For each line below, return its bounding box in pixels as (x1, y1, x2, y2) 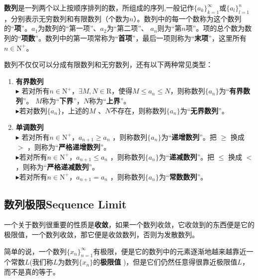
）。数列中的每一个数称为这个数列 (133, 13, 242, 23)
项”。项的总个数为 (185, 23, 245, 33)
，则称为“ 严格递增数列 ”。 (27, 142, 111, 152)
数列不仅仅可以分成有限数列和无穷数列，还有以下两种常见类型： (4, 59, 213, 70)
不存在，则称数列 (110, 105, 167, 115)
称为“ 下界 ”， (42, 95, 84, 105)
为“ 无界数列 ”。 (180, 105, 229, 115)
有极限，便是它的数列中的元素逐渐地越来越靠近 (93, 246, 247, 256)
